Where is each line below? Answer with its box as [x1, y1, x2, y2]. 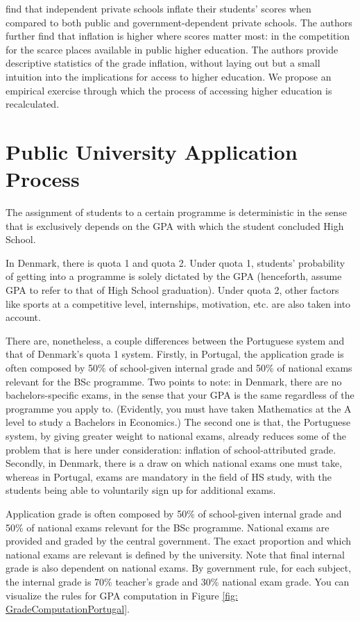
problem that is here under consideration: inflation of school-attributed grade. [6, 442, 336, 456]
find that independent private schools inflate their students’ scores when [6, 1, 311, 15]
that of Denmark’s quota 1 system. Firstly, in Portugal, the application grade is [6, 347, 344, 361]
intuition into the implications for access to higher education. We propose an [6, 69, 332, 83]
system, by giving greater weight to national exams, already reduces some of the [6, 428, 346, 442]
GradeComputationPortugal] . [6, 602, 130, 616]
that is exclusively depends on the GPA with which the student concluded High [6, 218, 344, 233]
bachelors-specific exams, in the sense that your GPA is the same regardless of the [6, 388, 354, 402]
